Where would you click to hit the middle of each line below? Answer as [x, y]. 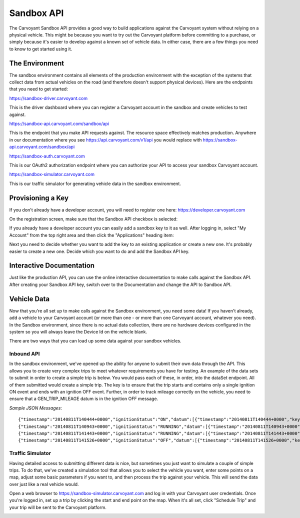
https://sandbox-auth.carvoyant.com [47, 156]
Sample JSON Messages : [36, 408]
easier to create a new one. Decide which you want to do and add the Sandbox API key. [99, 251]
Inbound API [24, 354]
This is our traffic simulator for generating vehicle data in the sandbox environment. [95, 183]
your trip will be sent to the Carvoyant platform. [58, 507]
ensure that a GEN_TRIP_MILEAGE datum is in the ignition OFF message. [84, 399]
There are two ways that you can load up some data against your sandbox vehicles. [95, 341]
